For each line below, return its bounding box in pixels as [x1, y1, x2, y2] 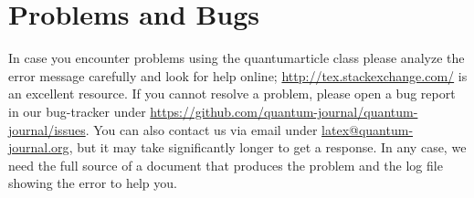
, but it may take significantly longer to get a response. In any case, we [68, 138, 467, 157]
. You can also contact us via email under [85, 120, 318, 139]
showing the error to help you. [8, 173, 177, 193]
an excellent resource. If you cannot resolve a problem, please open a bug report [8, 84, 456, 103]
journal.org [8, 138, 69, 157]
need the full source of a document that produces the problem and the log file [8, 155, 443, 174]
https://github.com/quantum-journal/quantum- [150, 101, 418, 120]
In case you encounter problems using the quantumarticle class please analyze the [8, 48, 465, 68]
